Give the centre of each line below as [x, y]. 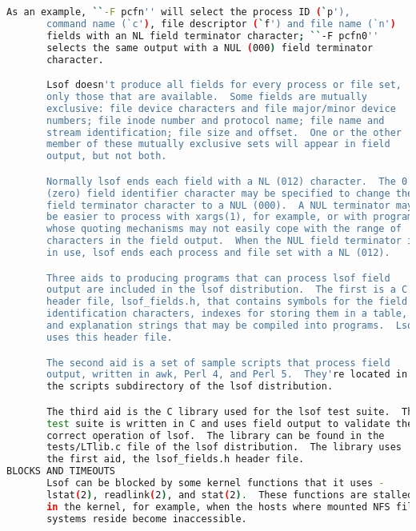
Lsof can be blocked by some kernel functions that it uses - [216, 483]
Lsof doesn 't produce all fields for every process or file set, [224, 85]
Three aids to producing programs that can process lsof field [218, 278]
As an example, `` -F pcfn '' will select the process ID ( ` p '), [178, 12]
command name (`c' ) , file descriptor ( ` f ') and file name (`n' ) [221, 24]
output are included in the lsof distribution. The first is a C [227, 290]
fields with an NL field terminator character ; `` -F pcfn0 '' [213, 36]
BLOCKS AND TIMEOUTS [61, 471]
